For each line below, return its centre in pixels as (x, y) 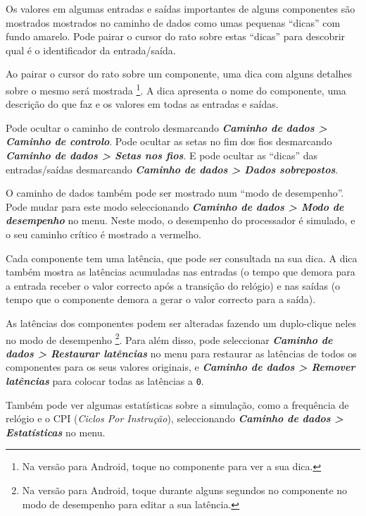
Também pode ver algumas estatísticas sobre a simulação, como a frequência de (177, 404)
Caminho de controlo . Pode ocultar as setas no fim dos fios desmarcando (169, 141)
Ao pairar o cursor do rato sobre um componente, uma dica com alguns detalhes (179, 74)
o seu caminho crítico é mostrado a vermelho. (103, 234)
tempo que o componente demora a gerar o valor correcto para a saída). (161, 299)
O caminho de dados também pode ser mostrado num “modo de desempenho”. (175, 193)
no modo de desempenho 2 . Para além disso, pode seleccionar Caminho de (169, 338)
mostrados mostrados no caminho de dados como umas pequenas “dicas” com (173, 22)
